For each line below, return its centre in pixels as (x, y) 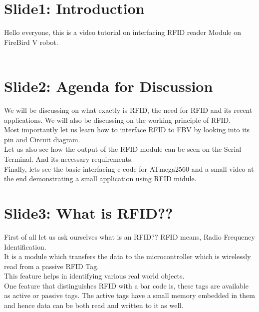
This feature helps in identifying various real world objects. (94, 276)
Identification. (25, 246)
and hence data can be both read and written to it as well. (94, 305)
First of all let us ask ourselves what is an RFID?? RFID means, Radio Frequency (129, 236)
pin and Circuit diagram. (42, 139)
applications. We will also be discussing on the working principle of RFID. (118, 120)
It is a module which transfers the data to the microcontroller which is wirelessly (128, 256)
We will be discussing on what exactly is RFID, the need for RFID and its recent (128, 110)
